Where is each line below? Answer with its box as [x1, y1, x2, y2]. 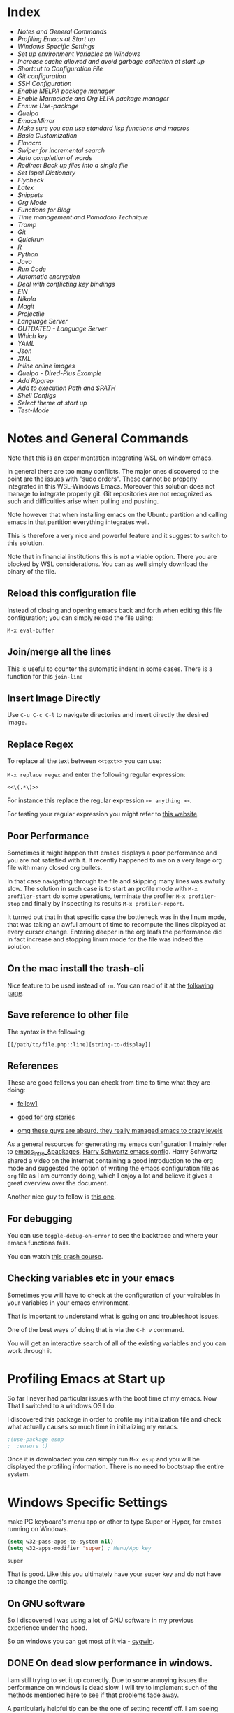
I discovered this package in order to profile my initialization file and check [7, 1415, 221, 1423]
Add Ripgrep [17, 376, 54, 384]
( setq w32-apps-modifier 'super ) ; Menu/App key [7, 1545, 152, 1552]
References [7, 1060, 59, 1071]
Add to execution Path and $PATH [17, 384, 116, 392]
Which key [17, 331, 48, 340]
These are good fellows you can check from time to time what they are [7, 1078, 211, 1087]
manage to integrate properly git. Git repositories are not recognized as [7, 489, 212, 498]
